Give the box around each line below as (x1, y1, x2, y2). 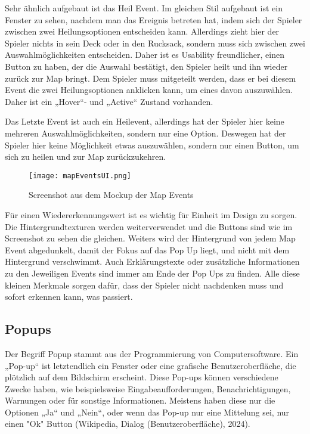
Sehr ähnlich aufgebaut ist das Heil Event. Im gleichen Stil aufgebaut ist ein (5, 2, 283, 14)
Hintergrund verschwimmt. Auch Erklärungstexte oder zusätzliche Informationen (5, 255, 300, 268)
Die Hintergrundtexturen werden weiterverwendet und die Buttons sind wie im (5, 220, 293, 232)
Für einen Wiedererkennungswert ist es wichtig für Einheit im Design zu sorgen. (5, 208, 297, 221)
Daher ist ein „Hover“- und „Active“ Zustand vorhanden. (5, 95, 213, 107)
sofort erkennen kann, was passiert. (5, 290, 133, 303)
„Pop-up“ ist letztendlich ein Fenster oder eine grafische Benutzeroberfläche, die (5, 359, 296, 371)
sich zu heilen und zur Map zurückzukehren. (5, 150, 166, 163)
